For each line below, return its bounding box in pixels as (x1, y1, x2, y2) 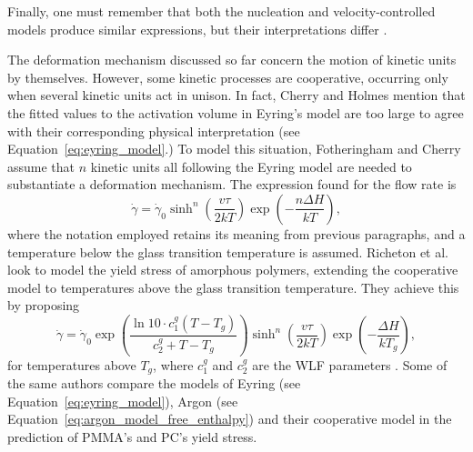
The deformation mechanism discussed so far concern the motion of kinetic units (7, 50, 457, 69)
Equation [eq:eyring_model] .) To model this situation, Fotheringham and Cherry (7, 139, 461, 158)
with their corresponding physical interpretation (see (7, 121, 300, 140)
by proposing (7, 296, 80, 315)
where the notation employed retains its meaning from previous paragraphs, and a (7, 224, 466, 243)
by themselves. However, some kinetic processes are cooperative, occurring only (7, 67, 448, 86)
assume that (7, 156, 75, 176)
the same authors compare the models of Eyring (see (7, 374, 301, 393)
